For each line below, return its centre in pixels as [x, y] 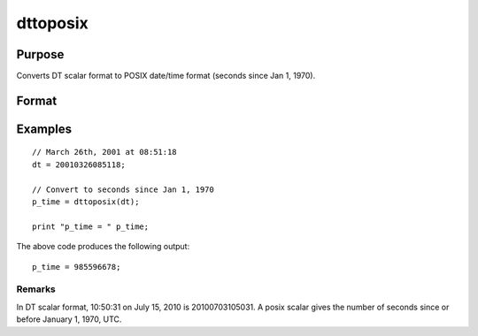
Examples [44, 129]
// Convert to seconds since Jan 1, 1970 [123, 189]
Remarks [36, 289]
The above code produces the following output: [103, 247]
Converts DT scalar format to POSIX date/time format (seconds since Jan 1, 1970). [166, 76]
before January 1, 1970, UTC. [69, 319]
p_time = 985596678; [77, 267]
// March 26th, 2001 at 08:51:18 [104, 152]
